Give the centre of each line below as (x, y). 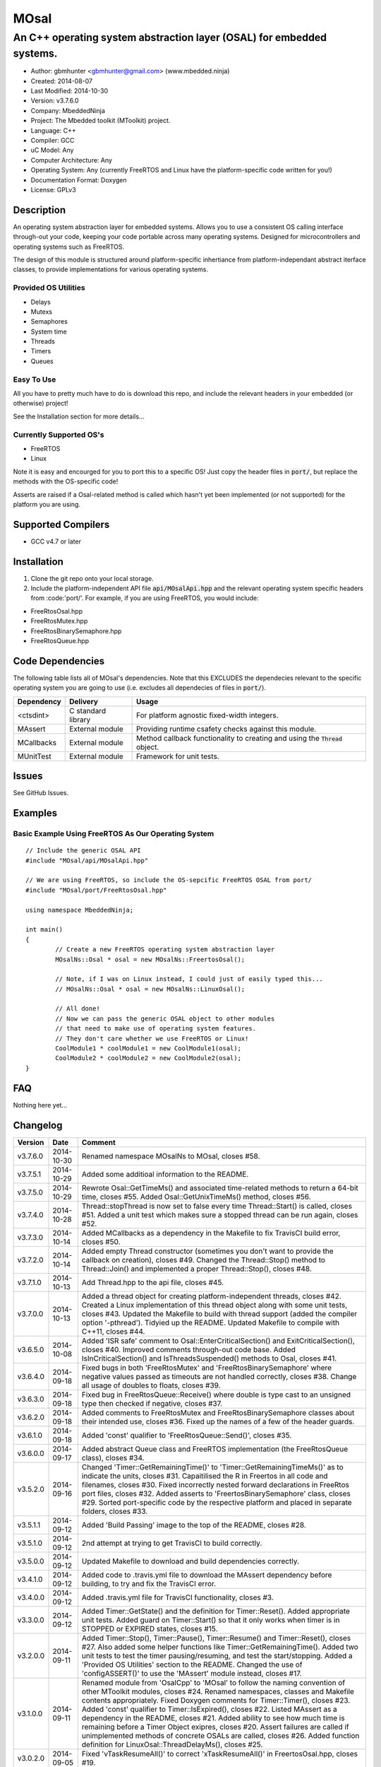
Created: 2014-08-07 (62, 81)
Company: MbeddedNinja (68, 110)
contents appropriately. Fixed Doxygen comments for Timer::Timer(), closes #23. (216, 1700)
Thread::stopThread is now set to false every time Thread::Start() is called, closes (217, 1206)
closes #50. (101, 1242)
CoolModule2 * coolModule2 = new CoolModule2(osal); (148, 1058)
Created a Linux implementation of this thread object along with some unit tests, (214, 1305)
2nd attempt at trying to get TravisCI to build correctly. (172, 1543)
